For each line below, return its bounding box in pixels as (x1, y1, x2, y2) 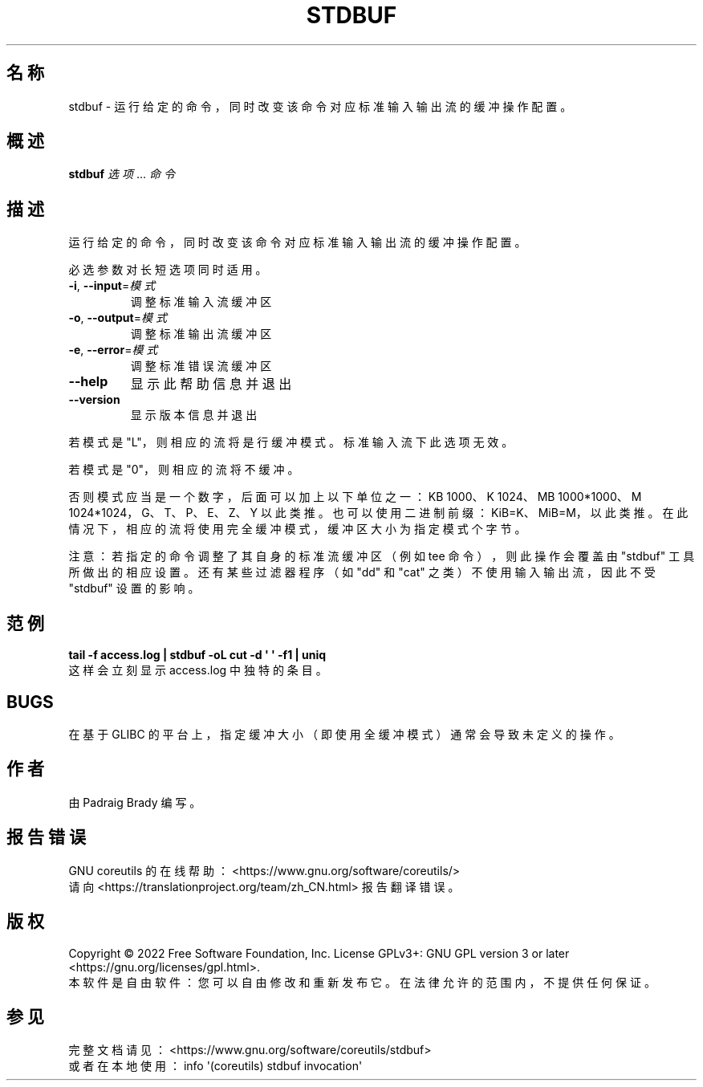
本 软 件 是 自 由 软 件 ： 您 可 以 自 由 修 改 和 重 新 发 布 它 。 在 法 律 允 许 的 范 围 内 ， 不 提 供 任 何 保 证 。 (68, 975, 656, 989)
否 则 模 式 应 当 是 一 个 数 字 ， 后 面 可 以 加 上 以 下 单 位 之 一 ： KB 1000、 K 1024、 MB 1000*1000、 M (68, 490, 642, 504)
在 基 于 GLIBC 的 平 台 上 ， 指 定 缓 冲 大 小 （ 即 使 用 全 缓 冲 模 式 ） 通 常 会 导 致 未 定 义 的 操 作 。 (68, 727, 620, 741)
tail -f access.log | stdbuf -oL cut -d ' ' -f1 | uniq (68, 648, 327, 662)
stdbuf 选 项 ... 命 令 (68, 167, 175, 181)
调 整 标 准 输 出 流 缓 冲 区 (130, 327, 272, 341)
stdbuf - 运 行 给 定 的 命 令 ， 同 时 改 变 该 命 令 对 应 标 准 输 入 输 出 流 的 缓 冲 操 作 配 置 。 (68, 99, 572, 113)
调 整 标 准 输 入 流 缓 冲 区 (130, 295, 272, 309)
